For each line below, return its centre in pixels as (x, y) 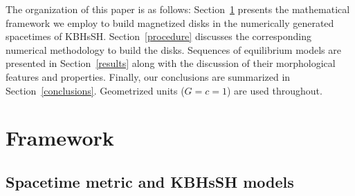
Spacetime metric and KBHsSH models (150, 181)
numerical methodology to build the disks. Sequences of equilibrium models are (173, 49)
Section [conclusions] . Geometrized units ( (95, 90)
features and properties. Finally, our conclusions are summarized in (148, 76)
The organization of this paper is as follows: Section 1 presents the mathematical (178, 9)
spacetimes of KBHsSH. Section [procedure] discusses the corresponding (158, 36)
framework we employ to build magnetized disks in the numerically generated (170, 22)
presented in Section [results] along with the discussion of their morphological (171, 63)
